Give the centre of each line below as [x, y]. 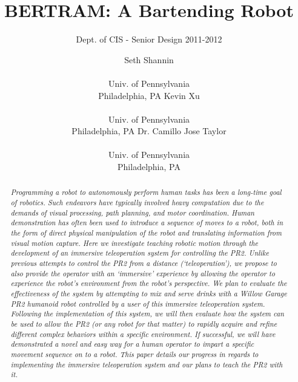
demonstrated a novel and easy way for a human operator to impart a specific [132, 344]
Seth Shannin [149, 59]
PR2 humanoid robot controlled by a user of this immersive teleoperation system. [138, 303]
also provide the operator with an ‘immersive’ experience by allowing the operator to [143, 273]
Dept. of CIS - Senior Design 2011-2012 [149, 39]
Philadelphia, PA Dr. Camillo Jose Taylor [149, 131]
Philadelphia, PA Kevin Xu [149, 95]
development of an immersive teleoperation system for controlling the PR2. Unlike [140, 253]
